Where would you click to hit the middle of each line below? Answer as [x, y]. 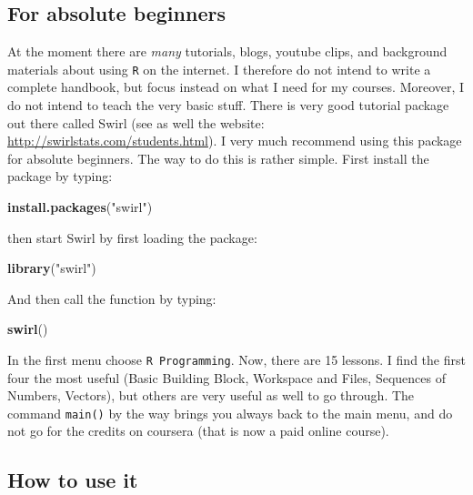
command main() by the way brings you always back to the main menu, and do [230, 413]
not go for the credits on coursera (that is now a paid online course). [198, 431]
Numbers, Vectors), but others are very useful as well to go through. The [211, 395]
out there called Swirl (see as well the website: [136, 122]
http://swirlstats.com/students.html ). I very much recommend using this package [235, 141]
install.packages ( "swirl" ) [80, 207]
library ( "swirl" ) [52, 268]
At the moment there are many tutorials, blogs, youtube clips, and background [227, 51]
